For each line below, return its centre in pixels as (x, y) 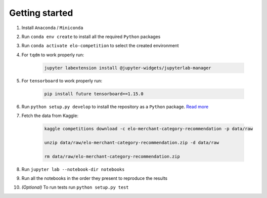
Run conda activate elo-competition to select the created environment (100, 46)
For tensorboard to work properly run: (62, 80)
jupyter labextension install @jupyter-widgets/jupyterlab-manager (128, 68)
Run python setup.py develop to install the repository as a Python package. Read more (115, 107)
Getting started (41, 13)
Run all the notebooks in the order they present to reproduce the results (94, 178)
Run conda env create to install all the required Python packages (91, 37)
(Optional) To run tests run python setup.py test (75, 187)
